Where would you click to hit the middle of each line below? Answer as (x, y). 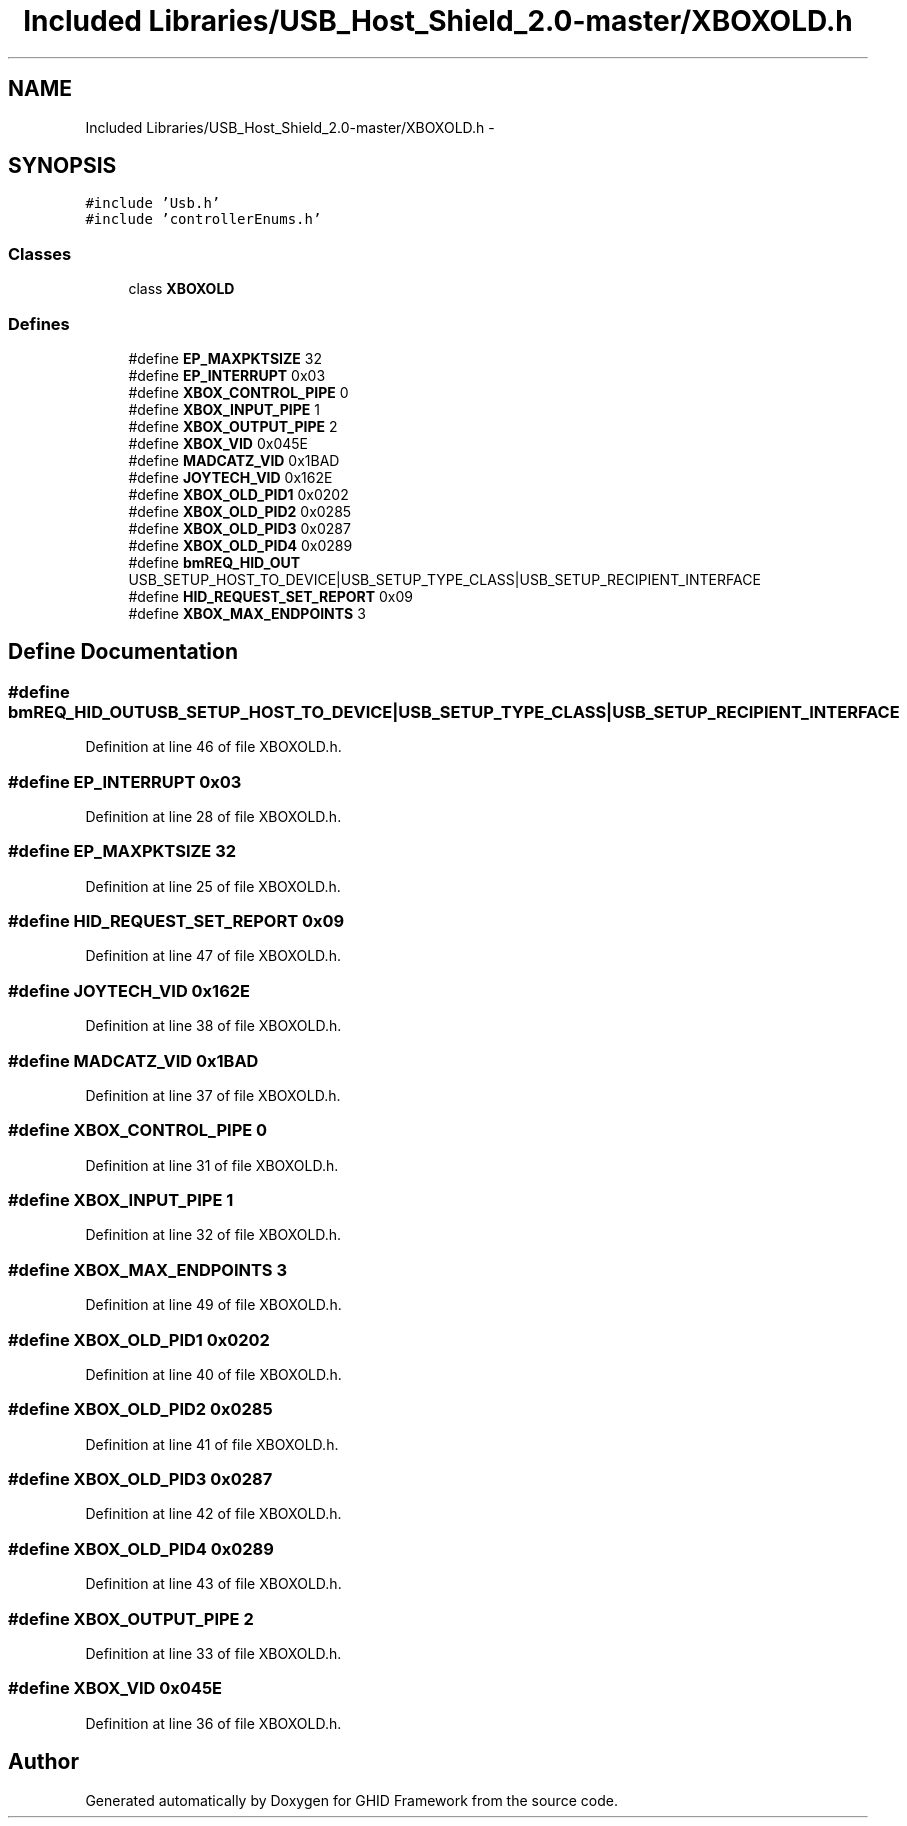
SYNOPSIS (62, 166)
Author (43, 1762)
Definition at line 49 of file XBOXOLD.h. (213, 1305)
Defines (39, 323)
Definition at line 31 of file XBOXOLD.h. (212, 1165)
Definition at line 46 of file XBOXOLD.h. (213, 747)
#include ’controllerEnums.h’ (203, 219)
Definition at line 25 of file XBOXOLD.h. (213, 886)
